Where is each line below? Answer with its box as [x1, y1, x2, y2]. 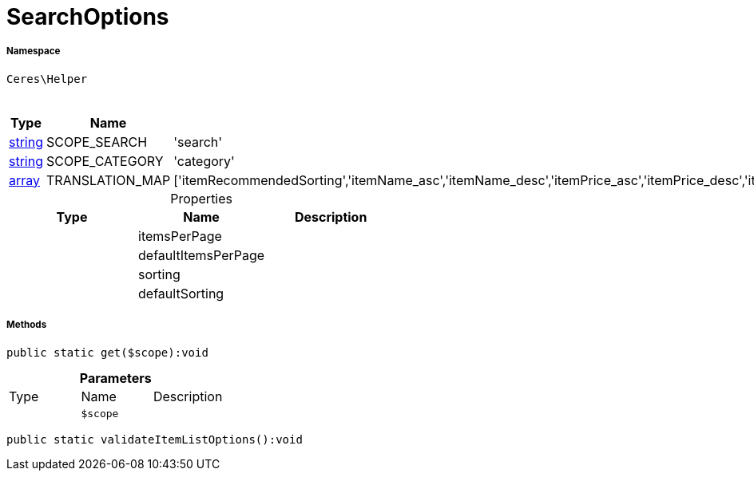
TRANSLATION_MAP [46, 171, 171, 188]
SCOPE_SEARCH [46, 133, 148, 150]
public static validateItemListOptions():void [6, 432, 303, 446]
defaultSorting [138, 285, 224, 302]
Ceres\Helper [6, 72, 88, 85]
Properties [170, 190, 233, 207]
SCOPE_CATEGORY [46, 152, 164, 169]
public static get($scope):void [6, 345, 208, 359]
